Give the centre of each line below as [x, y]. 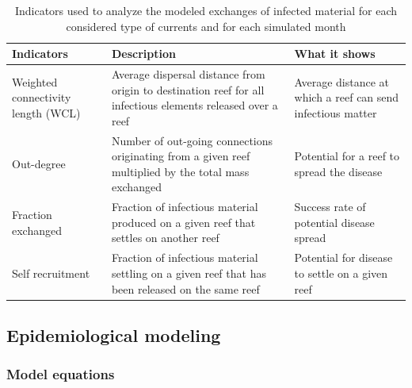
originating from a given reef [181, 156]
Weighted [35, 81]
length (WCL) [46, 113]
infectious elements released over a [195, 105]
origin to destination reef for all [188, 89]
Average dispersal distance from [188, 74]
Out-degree [39, 164]
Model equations [61, 374]
